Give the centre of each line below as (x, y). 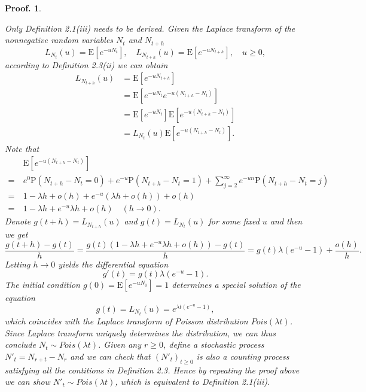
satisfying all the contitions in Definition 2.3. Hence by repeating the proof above (152, 370)
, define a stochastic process (214, 344)
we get (16, 234)
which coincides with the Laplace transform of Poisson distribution (126, 321)
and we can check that (110, 356)
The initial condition (42, 285)
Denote (18, 221)
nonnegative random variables (59, 40)
